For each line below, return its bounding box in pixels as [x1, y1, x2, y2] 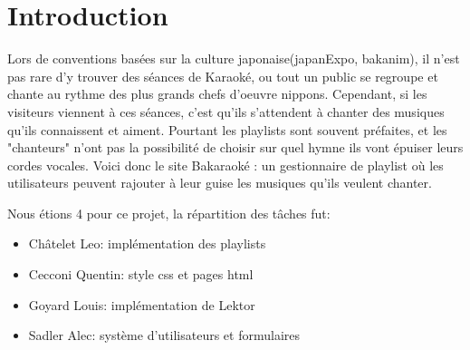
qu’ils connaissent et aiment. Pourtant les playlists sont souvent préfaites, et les [7, 120, 447, 139]
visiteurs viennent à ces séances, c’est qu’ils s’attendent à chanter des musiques [7, 102, 445, 121]
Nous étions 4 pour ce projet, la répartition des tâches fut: [7, 203, 331, 222]
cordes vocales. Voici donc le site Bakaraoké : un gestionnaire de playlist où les [7, 155, 444, 174]
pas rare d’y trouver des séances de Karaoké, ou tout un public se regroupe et [7, 66, 438, 85]
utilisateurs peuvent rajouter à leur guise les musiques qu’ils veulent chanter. [7, 173, 432, 192]
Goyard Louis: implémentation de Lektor [28, 295, 255, 314]
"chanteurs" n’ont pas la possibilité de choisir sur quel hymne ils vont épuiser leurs [7, 138, 464, 157]
